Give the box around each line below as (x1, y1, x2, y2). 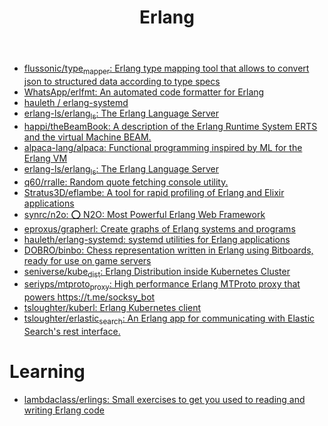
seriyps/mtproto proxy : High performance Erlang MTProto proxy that (23, 278, 301, 293)
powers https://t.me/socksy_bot (23, 291, 156, 303)
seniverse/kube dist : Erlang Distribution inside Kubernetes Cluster (23, 265, 291, 280)
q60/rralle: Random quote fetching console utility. (23, 176, 229, 188)
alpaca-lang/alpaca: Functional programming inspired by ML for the (23, 141, 303, 153)
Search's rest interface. (23, 325, 121, 337)
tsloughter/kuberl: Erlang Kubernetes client (23, 302, 202, 314)
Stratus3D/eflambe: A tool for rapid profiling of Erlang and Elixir (23, 186, 285, 198)
